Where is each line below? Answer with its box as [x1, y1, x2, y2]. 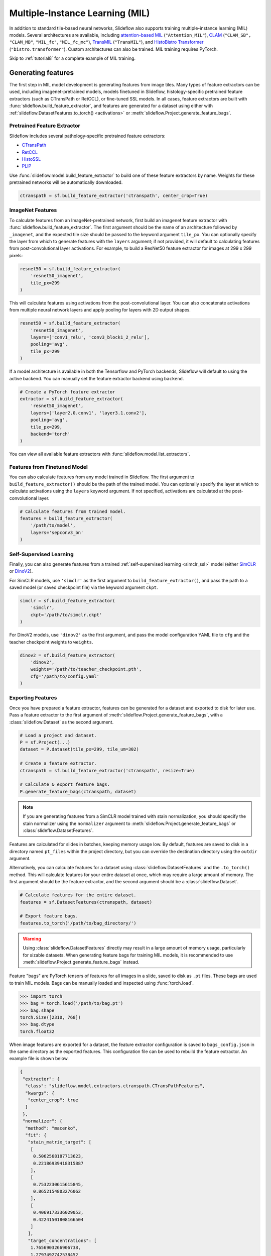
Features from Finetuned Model [9, 464, 88, 471]
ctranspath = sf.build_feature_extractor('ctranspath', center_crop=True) [20, 193, 208, 198]
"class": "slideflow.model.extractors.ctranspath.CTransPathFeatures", [25, 1083, 205, 1089]
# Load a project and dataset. [20, 732, 97, 738]
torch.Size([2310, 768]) [20, 1014, 81, 1020]
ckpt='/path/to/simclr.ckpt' [30, 612, 102, 617]
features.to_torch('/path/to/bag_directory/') [20, 920, 137, 926]
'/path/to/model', [30, 522, 76, 529]
